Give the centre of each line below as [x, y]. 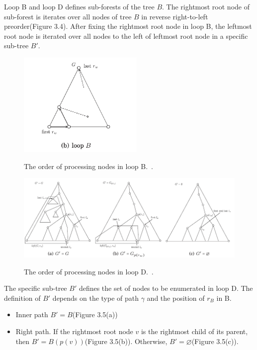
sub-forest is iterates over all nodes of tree [68, 16]
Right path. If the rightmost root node [74, 331]
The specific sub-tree [36, 288]
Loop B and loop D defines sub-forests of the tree [79, 6]
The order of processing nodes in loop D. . [89, 271]
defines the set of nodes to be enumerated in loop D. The [166, 288]
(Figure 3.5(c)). [215, 341]
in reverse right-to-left [175, 16]
